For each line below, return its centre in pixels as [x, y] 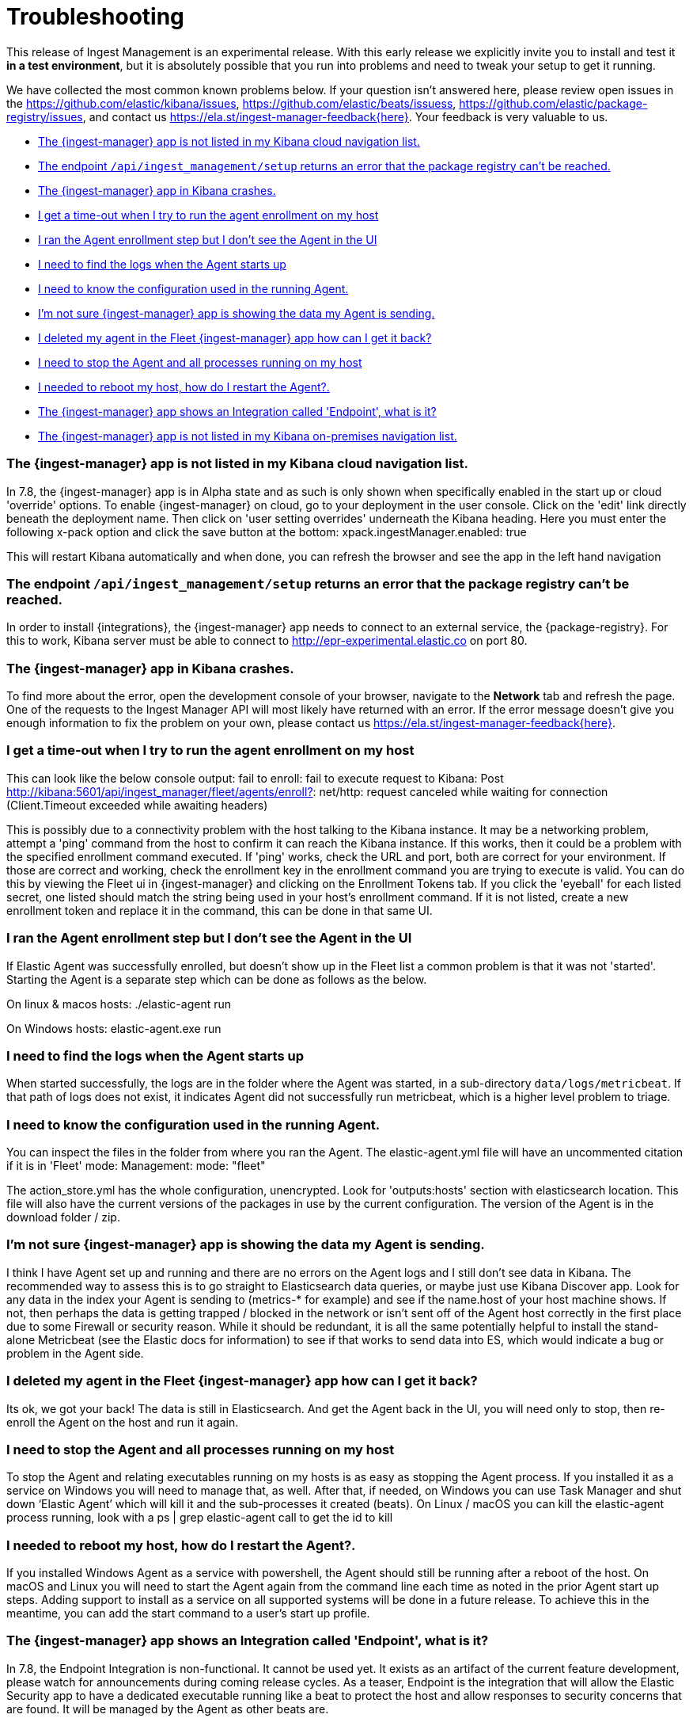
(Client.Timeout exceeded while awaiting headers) [137, 805]
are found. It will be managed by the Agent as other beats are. [168, 1709]
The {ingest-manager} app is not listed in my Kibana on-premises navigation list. [248, 436]
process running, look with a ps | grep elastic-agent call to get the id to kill [200, 1518]
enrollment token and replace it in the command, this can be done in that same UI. [220, 910]
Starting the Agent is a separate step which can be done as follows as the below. [217, 979]
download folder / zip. [63, 1217]
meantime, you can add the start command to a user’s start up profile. [188, 1613]
